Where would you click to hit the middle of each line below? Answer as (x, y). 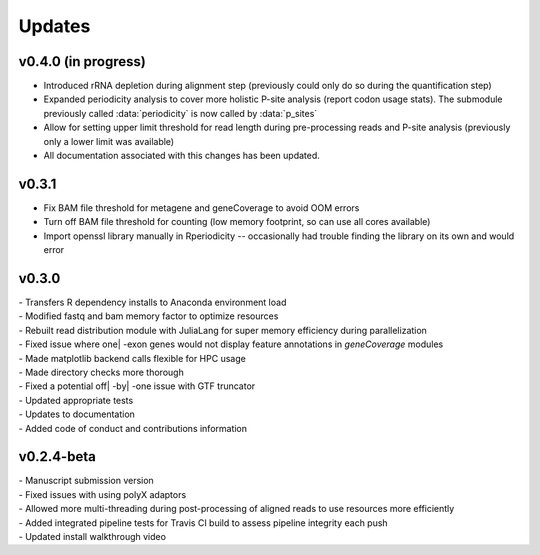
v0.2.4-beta (57, 456)
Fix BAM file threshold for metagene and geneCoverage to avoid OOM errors (201, 207)
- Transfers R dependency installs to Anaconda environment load (152, 302)
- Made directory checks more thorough (101, 372)
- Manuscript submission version (86, 481)
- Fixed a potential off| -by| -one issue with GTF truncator (137, 386)
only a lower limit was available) (109, 141)
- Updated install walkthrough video (92, 536)
